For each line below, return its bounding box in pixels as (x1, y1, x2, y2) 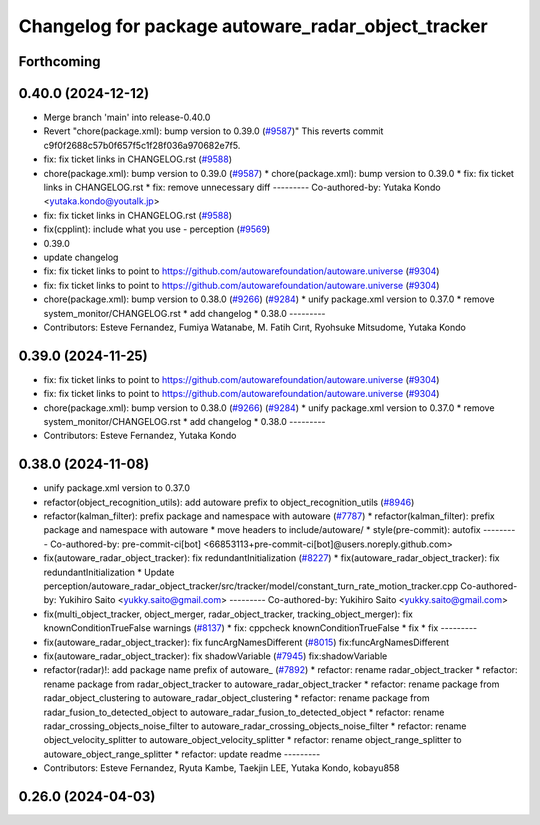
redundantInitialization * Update (43, 566, 175, 578)
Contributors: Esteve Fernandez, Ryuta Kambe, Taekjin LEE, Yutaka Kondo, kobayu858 (43, 762, 400, 774)
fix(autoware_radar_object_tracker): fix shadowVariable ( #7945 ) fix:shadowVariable (43, 650, 388, 662)
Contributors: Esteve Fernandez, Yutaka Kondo (43, 430, 237, 442)
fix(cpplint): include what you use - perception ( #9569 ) (43, 223, 270, 235)
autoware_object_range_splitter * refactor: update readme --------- (43, 748, 321, 760)
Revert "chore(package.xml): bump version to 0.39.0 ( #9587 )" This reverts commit (43, 125, 384, 137)
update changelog (43, 251, 119, 263)
